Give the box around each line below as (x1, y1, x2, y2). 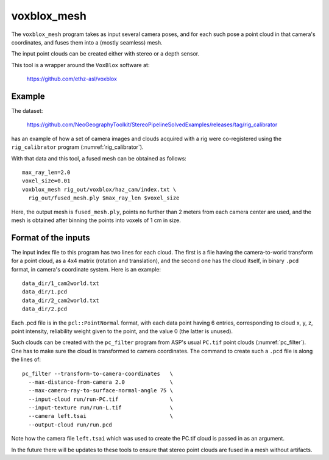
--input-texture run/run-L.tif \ (28, 404, 174, 411)
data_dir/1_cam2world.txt (22, 280, 100, 287)
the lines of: (11, 356, 41, 363)
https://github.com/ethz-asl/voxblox (26, 75, 117, 82)
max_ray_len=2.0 (22, 168, 71, 176)
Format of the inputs (11, 232, 91, 243)
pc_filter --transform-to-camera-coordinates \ (22, 370, 174, 377)
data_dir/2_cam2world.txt (22, 296, 100, 304)
